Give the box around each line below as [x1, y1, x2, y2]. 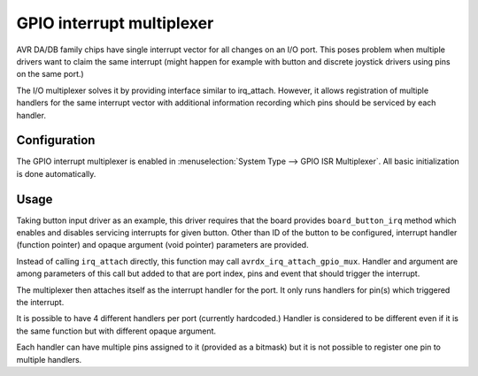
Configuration [16, 133, 96, 148]
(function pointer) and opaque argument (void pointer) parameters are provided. [16, 240, 309, 250]
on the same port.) [16, 69, 84, 80]
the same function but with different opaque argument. [16, 326, 217, 336]
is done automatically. [16, 168, 96, 179]
